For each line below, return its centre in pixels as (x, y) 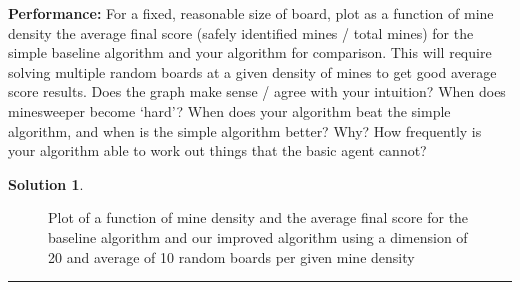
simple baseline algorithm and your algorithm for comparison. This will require (250, 52)
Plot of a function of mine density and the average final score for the (258, 217)
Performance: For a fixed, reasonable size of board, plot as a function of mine (251, 13)
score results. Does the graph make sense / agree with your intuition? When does (257, 91)
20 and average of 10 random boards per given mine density (231, 256)
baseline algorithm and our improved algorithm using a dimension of (258, 236)
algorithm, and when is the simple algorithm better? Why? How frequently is (245, 130)
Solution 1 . (46, 183)
